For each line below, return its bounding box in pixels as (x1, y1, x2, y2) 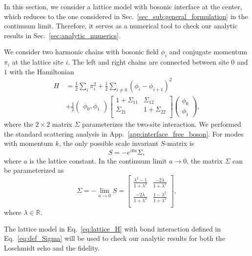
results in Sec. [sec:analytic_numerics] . (4, 30, 121, 40)
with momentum (4, 138, 53, 148)
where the (4, 118, 33, 129)
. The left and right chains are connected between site (68, 57, 229, 67)
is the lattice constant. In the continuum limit (29, 155, 167, 165)
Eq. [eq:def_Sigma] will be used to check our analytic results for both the (4, 233, 225, 243)
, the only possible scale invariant (59, 138, 159, 148)
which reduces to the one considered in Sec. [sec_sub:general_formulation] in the (4, 11, 248, 21)
